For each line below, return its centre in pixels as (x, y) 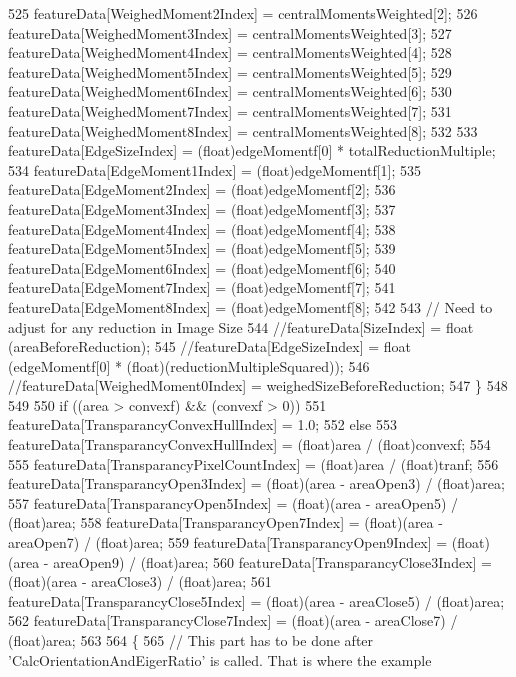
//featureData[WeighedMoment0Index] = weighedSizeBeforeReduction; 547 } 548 (258, 385)
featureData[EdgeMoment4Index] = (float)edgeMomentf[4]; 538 (202, 228)
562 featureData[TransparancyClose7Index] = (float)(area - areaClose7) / (233, 620)
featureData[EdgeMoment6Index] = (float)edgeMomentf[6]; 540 (202, 267)
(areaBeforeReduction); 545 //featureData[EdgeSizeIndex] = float (210, 346)
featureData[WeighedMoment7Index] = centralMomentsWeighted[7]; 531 (230, 110)
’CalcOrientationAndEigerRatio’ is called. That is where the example (220, 659)
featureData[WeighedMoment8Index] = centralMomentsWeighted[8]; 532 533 (243, 130)
